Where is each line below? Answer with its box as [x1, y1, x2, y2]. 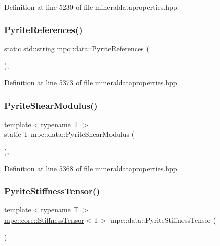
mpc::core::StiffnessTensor [4, 214, 84, 225]
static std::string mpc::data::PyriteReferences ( [4, 43, 149, 53]
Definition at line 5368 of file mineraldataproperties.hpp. [4, 163, 179, 173]
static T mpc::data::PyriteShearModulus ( [4, 129, 135, 139]
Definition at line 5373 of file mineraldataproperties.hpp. [4, 77, 179, 87]
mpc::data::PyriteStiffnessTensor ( [110, 214, 216, 225]
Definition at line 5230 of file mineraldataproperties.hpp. [4, 2, 179, 12]
